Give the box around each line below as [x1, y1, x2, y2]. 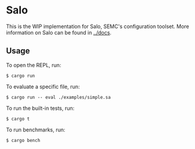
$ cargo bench [6, 137, 41, 143]
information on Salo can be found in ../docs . [6, 29, 112, 36]
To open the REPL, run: [6, 61, 61, 68]
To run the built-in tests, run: [6, 105, 75, 112]
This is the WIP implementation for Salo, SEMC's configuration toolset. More [6, 23, 190, 30]
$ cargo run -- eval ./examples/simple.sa [6, 94, 111, 100]
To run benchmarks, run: [6, 126, 65, 133]
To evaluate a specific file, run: [6, 83, 80, 90]
